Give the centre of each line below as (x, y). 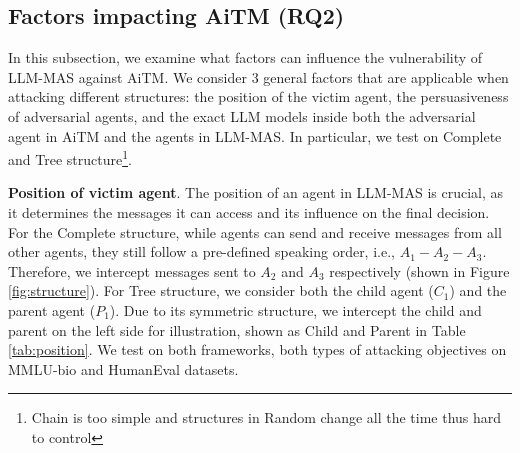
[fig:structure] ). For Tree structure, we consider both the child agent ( (221, 290)
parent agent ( (52, 309)
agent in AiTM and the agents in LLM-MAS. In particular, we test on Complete (255, 135)
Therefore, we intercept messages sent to (132, 270)
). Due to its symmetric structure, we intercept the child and (295, 309)
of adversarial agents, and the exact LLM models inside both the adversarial (242, 115)
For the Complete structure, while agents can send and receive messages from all (255, 231)
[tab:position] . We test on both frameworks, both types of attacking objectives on (257, 349)
